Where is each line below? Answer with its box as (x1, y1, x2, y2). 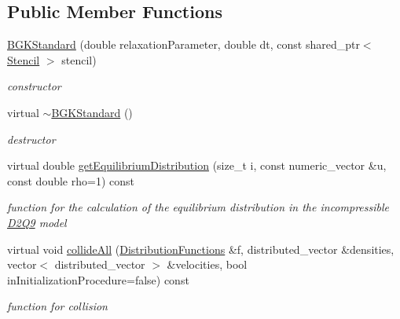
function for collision (7, 298, 108, 314)
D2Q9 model (7, 214, 67, 230)
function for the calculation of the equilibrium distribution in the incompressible (7, 199, 389, 215)
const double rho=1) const (7, 172, 134, 189)
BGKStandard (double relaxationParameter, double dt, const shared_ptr (7, 36, 360, 53)
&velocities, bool (167, 256, 248, 273)
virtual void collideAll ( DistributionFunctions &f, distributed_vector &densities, (7, 240, 394, 257)
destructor (7, 130, 56, 147)
